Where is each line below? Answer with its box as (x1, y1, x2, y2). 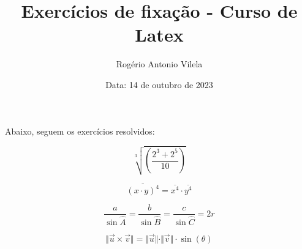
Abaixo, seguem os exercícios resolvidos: (5, 124, 155, 137)
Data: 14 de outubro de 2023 (105, 78, 213, 91)
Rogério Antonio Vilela (116, 58, 203, 70)
